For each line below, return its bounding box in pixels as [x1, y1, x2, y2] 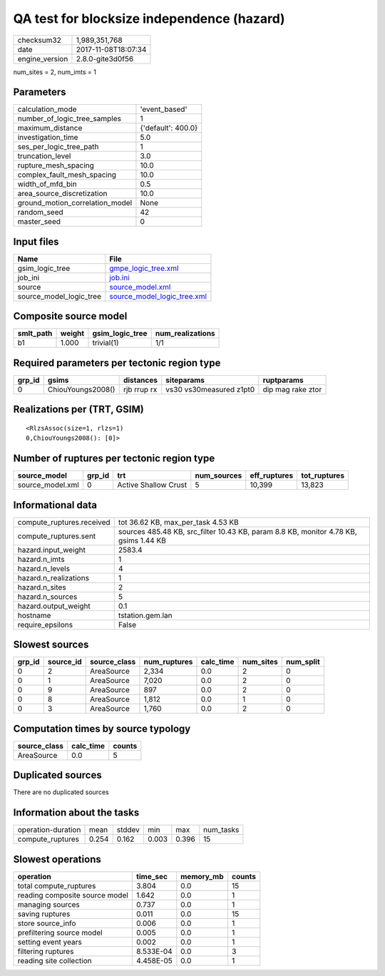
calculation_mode [17, 104, 78, 114]
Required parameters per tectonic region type [13, 356, 221, 369]
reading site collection [17, 955, 92, 965]
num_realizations [155, 329, 215, 339]
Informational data [13, 499, 98, 511]
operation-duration [17, 825, 81, 835]
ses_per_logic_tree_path [17, 142, 99, 152]
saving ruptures [17, 909, 71, 919]
